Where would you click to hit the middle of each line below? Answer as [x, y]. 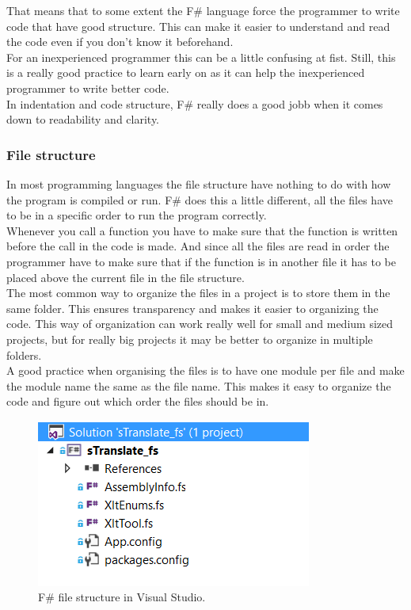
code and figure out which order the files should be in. [138, 401]
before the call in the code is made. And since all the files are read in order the [198, 246]
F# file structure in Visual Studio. [122, 597]
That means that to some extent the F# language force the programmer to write [203, 10]
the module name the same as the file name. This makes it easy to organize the [199, 385]
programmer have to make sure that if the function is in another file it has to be [201, 261]
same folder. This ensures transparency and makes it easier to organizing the [192, 308]
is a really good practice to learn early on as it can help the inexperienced [186, 72]
